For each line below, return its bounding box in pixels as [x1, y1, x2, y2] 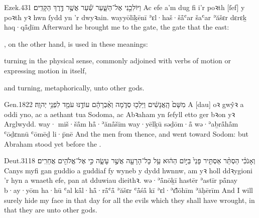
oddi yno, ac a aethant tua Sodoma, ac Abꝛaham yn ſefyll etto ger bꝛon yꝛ [4, 108, 235, 119]
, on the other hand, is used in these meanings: [4, 38, 148, 49]
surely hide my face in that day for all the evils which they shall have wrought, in [4, 194, 255, 205]
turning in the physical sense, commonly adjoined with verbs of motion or [4, 55, 231, 66]
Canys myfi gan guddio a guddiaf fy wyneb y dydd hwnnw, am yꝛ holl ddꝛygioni [4, 165, 252, 175]
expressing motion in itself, [4, 65, 87, 75]
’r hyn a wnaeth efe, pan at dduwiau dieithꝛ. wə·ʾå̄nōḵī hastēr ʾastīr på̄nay [4, 175, 237, 185]
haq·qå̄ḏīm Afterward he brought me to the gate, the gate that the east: [4, 22, 229, 32]
